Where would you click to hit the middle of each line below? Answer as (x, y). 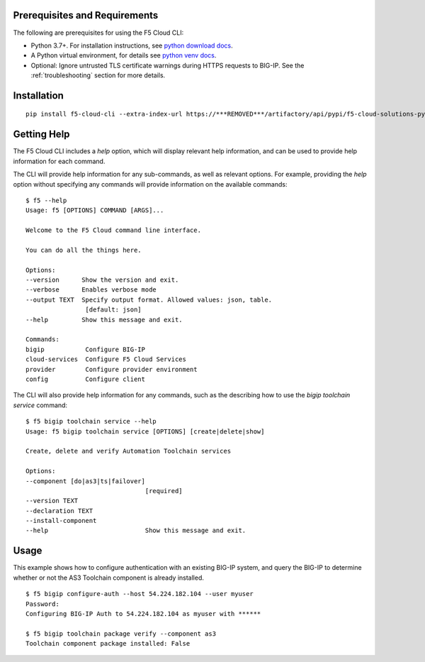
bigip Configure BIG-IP (85, 349)
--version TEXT (52, 501)
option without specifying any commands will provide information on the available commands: (150, 184)
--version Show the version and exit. (102, 280)
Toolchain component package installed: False (108, 644)
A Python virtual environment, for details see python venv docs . (124, 55)
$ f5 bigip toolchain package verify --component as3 (121, 634)
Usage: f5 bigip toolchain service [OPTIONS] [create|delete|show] (145, 431)
